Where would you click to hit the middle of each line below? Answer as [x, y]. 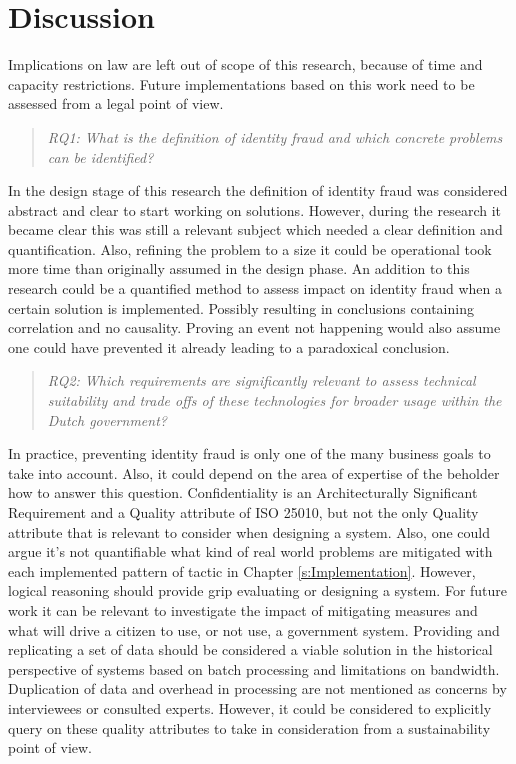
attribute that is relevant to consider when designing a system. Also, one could [249, 531]
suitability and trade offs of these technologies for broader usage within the [274, 400]
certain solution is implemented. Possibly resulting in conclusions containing [241, 307]
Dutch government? [107, 419]
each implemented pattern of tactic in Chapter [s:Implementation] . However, [242, 570]
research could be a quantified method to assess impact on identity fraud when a [255, 288]
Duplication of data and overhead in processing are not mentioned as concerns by [257, 688]
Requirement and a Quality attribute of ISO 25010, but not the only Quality [243, 512]
